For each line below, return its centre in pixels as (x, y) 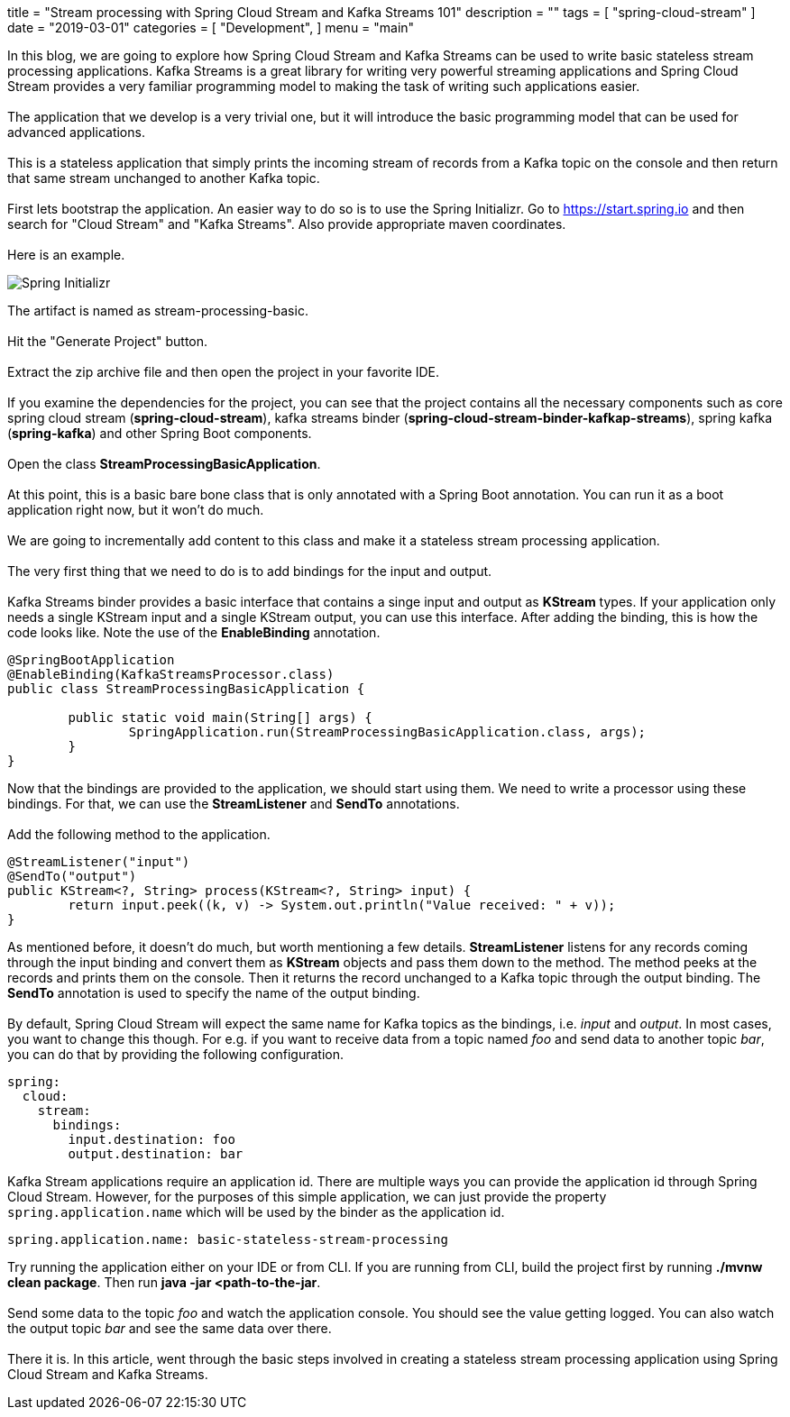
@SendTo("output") (72, 876)
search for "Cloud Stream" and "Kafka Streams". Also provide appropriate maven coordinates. (287, 224)
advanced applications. (76, 132)
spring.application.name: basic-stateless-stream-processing (228, 1239)
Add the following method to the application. (139, 834)
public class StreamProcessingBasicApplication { (186, 689)
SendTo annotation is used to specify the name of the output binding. (214, 993)
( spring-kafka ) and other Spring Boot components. (160, 433)
